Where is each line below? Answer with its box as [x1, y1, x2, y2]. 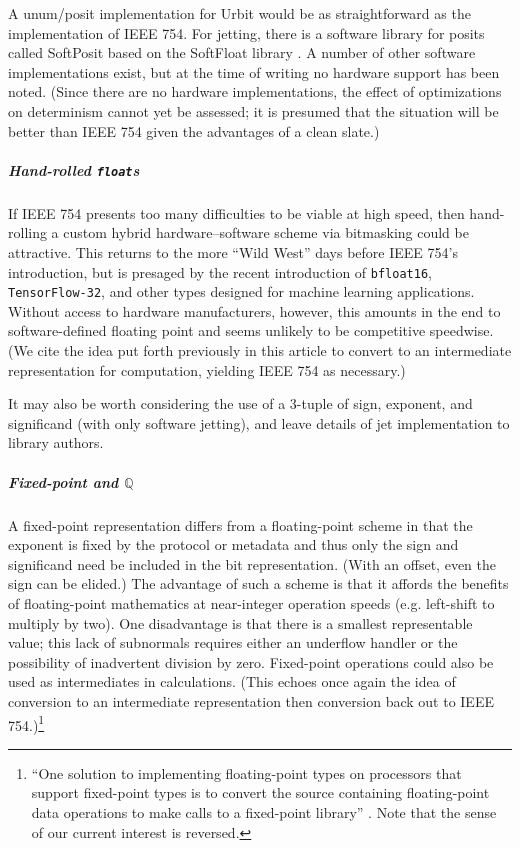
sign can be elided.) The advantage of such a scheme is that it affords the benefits [8, 573, 509, 594]
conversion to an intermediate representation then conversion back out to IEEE [8, 690, 494, 711]
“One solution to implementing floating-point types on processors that [31, 762, 462, 783]
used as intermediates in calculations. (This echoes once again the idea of [8, 671, 456, 692]
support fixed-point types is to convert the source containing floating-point [31, 782, 490, 803]
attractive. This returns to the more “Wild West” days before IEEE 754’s [8, 241, 458, 262]
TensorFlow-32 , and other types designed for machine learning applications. [8, 281, 475, 302]
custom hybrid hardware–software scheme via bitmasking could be [63, 222, 469, 243]
